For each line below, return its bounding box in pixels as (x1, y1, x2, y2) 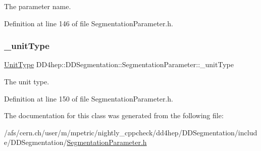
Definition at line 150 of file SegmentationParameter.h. (4, 93, 173, 104)
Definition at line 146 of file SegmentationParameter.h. (4, 18, 173, 28)
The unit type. (4, 76, 49, 86)
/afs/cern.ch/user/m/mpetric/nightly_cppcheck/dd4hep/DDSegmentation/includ (4, 127, 257, 137)
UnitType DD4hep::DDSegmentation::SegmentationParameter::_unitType (4, 59, 234, 70)
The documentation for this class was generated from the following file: (4, 110, 224, 121)
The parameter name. (4, 1, 71, 11)
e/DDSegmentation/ (4, 137, 67, 147)
